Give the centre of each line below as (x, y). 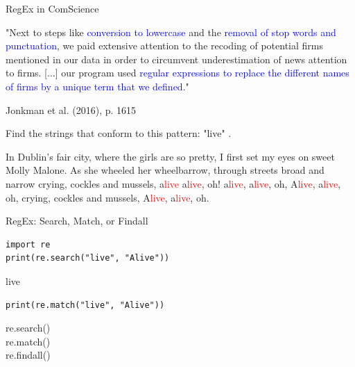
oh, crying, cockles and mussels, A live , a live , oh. (107, 197)
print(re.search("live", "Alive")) (88, 258)
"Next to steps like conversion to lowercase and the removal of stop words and (171, 32)
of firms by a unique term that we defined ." (97, 86)
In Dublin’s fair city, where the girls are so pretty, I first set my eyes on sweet (170, 156)
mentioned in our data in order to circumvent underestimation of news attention (176, 59)
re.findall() (28, 355)
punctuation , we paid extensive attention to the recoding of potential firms (164, 46)
